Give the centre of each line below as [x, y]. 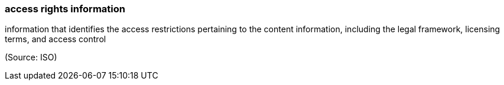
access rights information [65, 9]
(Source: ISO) [31, 57]
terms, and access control [56, 39]
